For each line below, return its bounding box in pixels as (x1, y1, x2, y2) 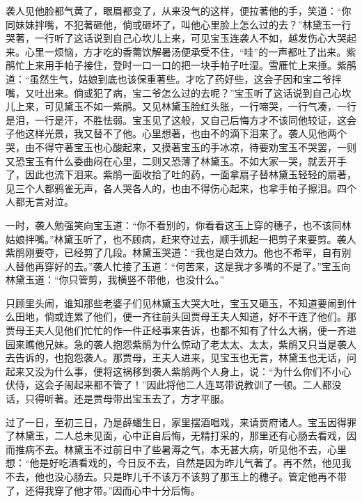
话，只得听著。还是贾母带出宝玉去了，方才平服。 (6, 391, 230, 406)
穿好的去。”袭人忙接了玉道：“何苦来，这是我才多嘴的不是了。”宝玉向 (44, 258, 351, 273)
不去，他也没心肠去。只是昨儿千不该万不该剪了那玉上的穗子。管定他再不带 (6, 469, 347, 483)
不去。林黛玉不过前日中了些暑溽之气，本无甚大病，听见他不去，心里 (34, 441, 347, 456)
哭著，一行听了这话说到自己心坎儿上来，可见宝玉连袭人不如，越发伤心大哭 (6, 31, 347, 45)
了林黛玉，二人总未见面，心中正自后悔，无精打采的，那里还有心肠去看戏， (6, 428, 347, 443)
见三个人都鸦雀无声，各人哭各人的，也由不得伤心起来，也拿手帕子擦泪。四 (6, 180, 347, 195)
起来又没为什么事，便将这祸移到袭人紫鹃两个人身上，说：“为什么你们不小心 (6, 363, 352, 378)
